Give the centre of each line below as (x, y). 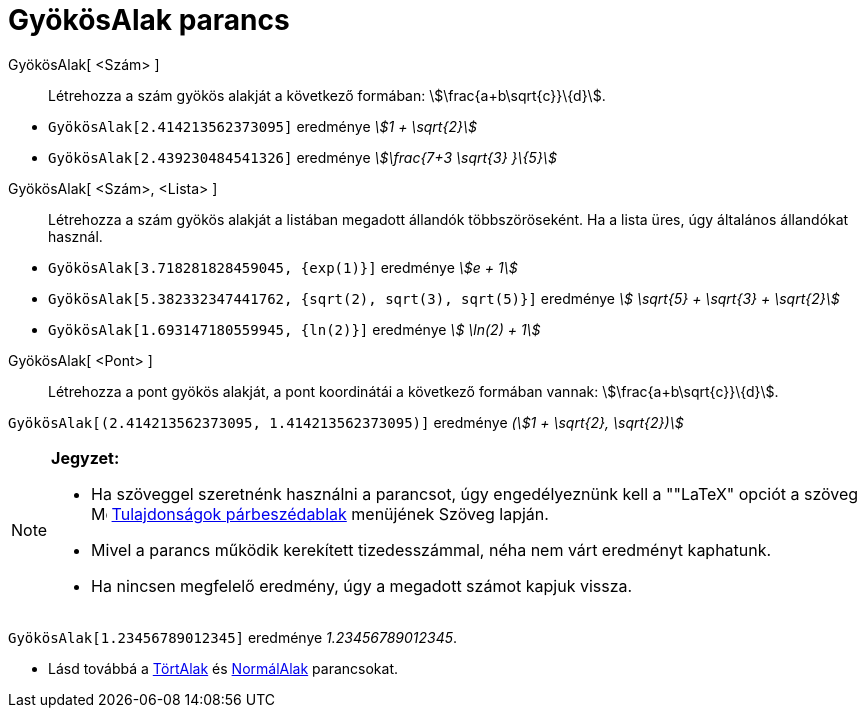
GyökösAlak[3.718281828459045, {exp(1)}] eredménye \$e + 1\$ (283, 267)
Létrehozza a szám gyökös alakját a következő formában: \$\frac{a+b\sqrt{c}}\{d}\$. (327, 95)
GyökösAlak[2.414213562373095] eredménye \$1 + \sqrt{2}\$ (262, 126)
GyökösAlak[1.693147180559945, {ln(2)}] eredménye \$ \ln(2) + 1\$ (294, 329)
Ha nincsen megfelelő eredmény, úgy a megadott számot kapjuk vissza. (362, 585)
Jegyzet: (85, 457)
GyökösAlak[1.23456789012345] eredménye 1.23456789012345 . (233, 637)
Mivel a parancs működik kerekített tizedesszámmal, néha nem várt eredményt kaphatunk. (431, 549)
